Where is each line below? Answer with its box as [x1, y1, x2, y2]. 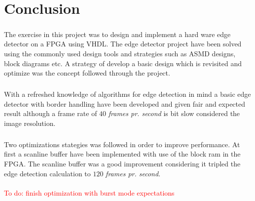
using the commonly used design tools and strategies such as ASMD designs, [4, 48, 236, 58]
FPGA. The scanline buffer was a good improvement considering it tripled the [4, 159, 241, 169]
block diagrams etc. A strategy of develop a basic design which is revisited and [4, 58, 242, 68]
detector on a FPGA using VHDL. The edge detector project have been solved [4, 39, 242, 49]
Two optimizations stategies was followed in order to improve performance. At [4, 139, 240, 149]
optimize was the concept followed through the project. [4, 68, 170, 78]
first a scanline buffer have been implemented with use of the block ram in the [4, 149, 241, 159]
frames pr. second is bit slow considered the [108, 108, 240, 119]
